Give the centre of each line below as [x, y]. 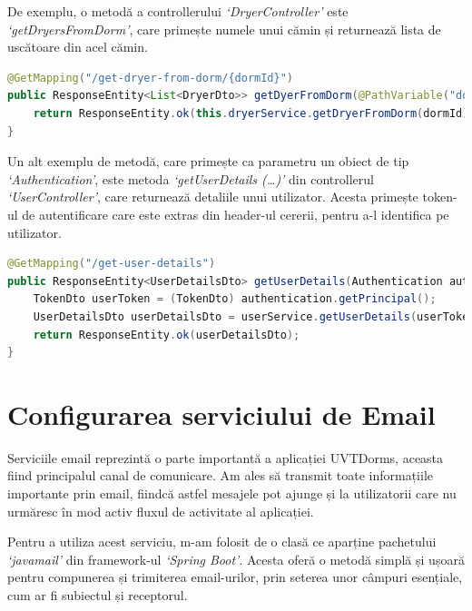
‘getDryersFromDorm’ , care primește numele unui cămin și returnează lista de [224, 29]
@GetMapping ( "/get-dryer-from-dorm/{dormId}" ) [151, 78]
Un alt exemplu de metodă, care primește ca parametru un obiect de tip [208, 161]
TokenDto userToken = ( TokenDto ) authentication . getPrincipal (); [235, 299]
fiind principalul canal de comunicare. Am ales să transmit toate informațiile [221, 475]
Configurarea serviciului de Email [221, 414]
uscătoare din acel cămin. [78, 47]
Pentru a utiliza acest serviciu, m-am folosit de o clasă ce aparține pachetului [222, 542]
